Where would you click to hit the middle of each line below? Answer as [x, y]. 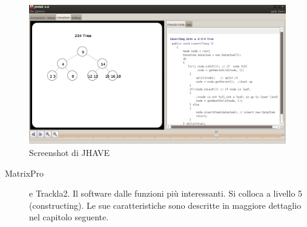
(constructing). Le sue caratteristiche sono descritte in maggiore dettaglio [165, 205]
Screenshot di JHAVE [70, 152]
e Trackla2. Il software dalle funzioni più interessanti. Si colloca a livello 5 [166, 193]
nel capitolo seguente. [69, 217]
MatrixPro [25, 173]
